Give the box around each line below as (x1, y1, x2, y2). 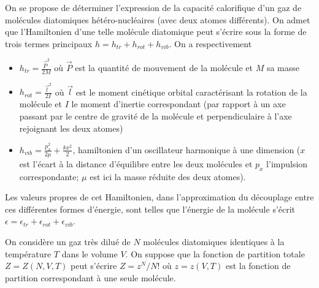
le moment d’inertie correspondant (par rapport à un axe (71, 97, 286, 110)
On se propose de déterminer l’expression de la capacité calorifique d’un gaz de (5, 1, 302, 13)
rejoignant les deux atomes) (19, 121, 123, 134)
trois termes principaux (5, 37, 93, 50)
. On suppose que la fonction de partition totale (125, 247, 305, 260)
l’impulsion (266, 157, 308, 170)
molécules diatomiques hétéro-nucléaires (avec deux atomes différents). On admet (5, 13, 310, 26)
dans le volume (61, 247, 118, 260)
